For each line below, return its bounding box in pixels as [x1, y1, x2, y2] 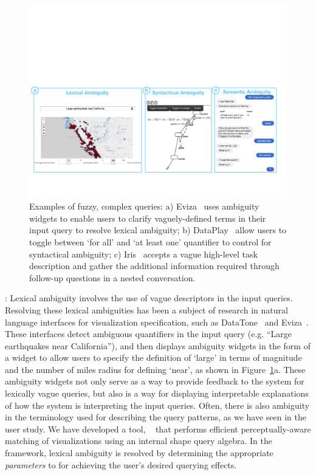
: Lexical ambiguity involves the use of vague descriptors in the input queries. [5, 292, 293, 304]
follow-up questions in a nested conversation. [29, 271, 196, 284]
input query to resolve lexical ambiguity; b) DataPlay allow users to [29, 224, 287, 236]
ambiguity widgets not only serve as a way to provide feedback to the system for [5, 375, 304, 388]
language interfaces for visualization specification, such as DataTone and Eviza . [5, 315, 309, 328]
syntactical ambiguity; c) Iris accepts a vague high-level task [29, 247, 258, 260]
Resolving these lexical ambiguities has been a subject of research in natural [5, 303, 288, 316]
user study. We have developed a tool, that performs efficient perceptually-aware [5, 422, 311, 435]
